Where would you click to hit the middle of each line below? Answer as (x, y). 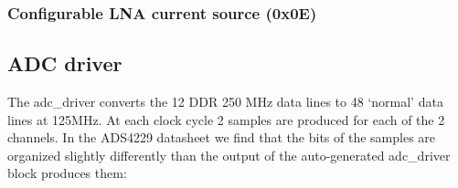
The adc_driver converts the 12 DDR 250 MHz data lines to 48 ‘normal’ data (225, 102)
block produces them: (67, 173)
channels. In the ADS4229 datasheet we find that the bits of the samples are (222, 137)
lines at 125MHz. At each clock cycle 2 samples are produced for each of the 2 (226, 119)
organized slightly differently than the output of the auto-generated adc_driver (229, 155)
